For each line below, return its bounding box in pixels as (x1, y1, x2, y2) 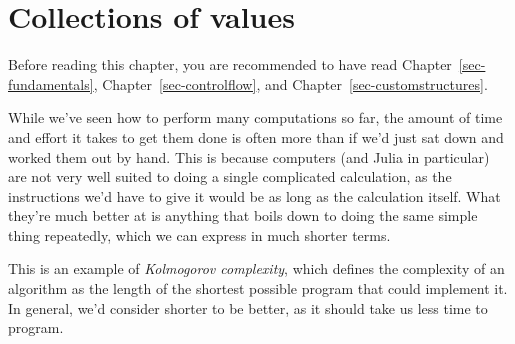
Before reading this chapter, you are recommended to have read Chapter (8, 54, 452, 75)
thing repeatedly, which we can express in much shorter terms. (8, 224, 391, 245)
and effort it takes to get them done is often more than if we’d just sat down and (8, 126, 504, 147)
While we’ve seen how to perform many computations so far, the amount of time (8, 107, 503, 128)
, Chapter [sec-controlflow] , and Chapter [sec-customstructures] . (93, 73, 488, 94)
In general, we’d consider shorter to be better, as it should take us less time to (8, 297, 488, 318)
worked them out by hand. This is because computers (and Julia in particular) (8, 146, 490, 167)
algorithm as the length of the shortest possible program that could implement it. (8, 278, 508, 299)
